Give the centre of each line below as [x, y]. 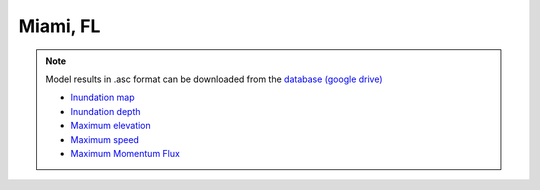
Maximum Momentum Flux [125, 153]
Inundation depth [105, 111]
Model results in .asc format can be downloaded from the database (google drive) [214, 79]
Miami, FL [59, 26]
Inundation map [102, 97]
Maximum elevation [111, 126]
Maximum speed [105, 139]
